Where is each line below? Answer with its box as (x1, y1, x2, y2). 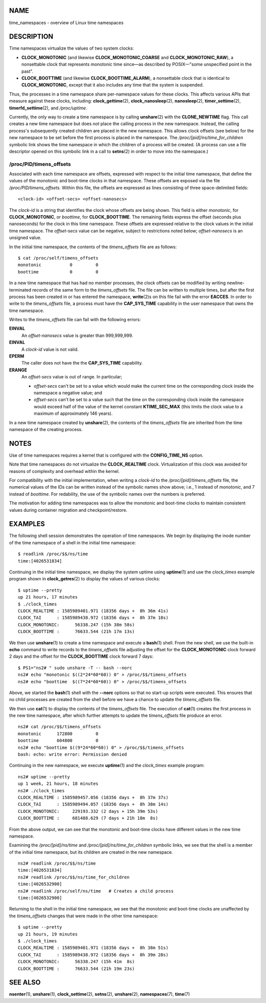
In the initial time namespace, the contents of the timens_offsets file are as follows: (9, 244, 177, 250)
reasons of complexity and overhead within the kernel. (9, 468, 120, 474)
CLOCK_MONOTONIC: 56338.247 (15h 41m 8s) (18, 959, 135, 965)
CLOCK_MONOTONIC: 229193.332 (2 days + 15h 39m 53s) (18, 808, 159, 814)
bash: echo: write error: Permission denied (18, 752, 128, 757)
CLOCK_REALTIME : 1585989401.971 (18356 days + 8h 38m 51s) (18, 945, 168, 951)
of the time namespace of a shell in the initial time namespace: (9, 539, 136, 545)
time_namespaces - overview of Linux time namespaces (9, 20, 124, 26)
